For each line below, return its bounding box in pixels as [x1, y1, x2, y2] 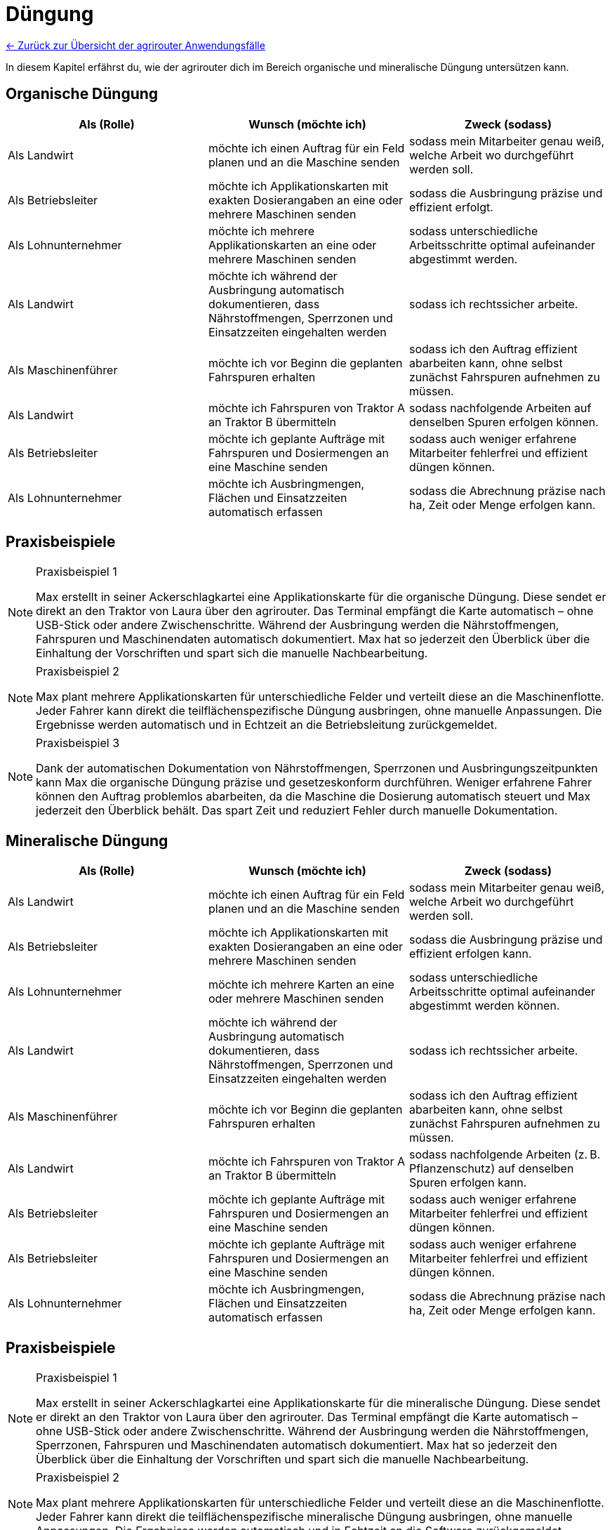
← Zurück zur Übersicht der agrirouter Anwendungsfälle [6, 39, 265, 51]
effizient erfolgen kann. [408, 947, 532, 961]
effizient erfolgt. [408, 199, 493, 214]
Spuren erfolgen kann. [408, 1175, 527, 1190]
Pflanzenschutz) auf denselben [408, 1161, 574, 1176]
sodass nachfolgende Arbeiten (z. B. [408, 1147, 601, 1162]
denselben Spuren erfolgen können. [408, 414, 599, 429]
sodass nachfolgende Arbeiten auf [408, 400, 592, 415]
